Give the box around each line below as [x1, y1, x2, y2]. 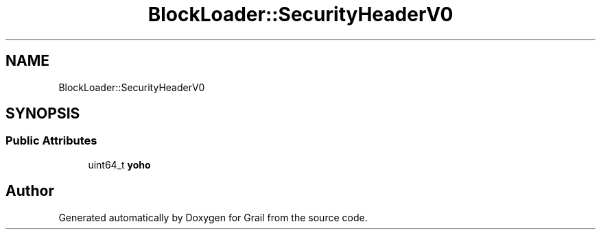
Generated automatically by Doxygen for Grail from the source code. [58, 211, 368, 223]
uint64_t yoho [88, 158, 151, 171]
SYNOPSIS [5, 105, 80, 123]
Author [5, 182, 54, 200]
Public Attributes [5, 134, 97, 148]
